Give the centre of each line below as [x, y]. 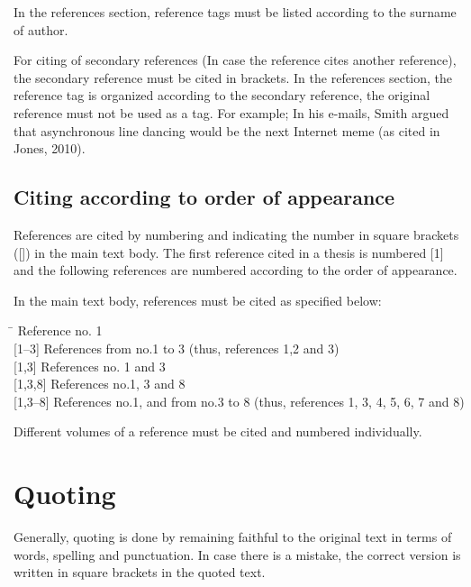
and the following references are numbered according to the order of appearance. [235, 270]
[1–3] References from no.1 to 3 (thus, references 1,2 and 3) [177, 348]
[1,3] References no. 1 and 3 [90, 366]
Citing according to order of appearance [204, 197]
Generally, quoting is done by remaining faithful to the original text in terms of [233, 537]
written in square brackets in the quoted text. [140, 572]
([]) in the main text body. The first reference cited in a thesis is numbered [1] [229, 252]
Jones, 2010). [50, 148]
